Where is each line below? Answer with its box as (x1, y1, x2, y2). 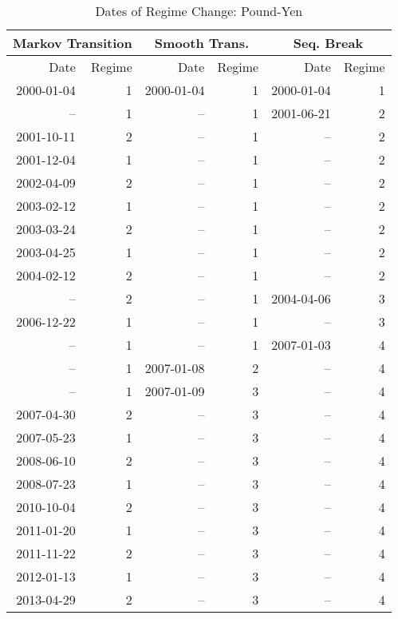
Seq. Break (293, 34, 364, 52)
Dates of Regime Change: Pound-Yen (95, 2, 303, 20)
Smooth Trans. (154, 34, 250, 52)
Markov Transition (13, 34, 132, 52)
